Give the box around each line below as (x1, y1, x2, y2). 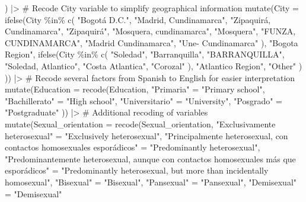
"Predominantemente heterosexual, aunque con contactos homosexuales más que (5, 152, 296, 165)
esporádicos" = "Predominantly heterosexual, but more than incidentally (5, 164, 269, 177)
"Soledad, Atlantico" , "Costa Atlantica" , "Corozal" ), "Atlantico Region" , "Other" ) (5, 59, 302, 72)
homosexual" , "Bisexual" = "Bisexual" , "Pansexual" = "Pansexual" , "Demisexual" (5, 175, 297, 188)
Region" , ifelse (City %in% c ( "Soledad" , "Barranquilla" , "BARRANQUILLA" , (5, 48, 285, 60)
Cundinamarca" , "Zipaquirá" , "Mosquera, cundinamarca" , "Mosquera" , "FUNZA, (5, 25, 296, 37)
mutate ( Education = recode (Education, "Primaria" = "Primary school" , (5, 83, 265, 95)
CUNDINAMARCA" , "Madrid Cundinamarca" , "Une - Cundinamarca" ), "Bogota (5, 36, 298, 49)
